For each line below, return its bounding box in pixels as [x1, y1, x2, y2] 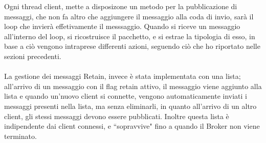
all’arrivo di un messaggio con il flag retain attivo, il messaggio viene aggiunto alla [4, 80, 262, 91]
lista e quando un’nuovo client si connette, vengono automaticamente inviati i [4, 91, 247, 101]
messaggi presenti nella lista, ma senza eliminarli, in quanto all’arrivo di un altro [4, 100, 257, 111]
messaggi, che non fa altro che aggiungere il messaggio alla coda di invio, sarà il [4, 11, 254, 21]
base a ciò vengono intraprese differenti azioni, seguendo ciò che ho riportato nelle [4, 41, 260, 51]
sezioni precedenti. [4, 50, 61, 61]
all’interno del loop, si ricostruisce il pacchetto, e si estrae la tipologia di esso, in [4, 31, 255, 41]
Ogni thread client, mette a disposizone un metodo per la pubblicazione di [4, 1, 237, 11]
